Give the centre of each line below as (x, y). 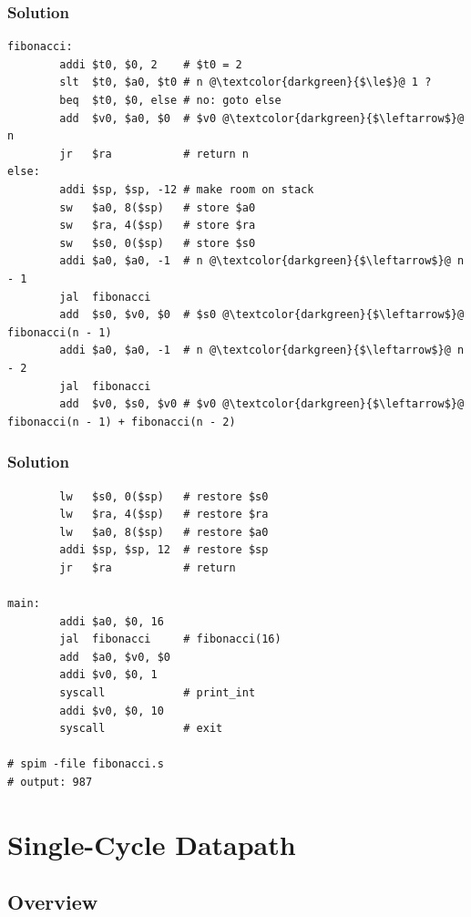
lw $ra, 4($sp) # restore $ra (164, 515)
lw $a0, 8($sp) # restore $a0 (164, 532)
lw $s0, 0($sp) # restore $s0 (164, 496)
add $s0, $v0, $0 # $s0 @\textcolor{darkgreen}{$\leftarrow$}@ (262, 315)
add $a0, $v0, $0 (115, 657)
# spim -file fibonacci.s (86, 764)
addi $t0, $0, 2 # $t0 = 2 (151, 64)
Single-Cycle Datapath (152, 844)
